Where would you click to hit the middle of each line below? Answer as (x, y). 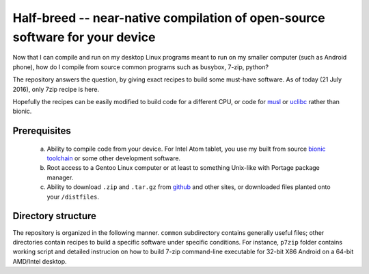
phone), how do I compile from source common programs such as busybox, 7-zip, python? (141, 67)
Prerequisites (42, 131)
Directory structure (55, 216)
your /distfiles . (73, 197)
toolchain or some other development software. (114, 158)
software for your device (84, 37)
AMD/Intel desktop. (40, 261)
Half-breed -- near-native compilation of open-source (169, 18)
